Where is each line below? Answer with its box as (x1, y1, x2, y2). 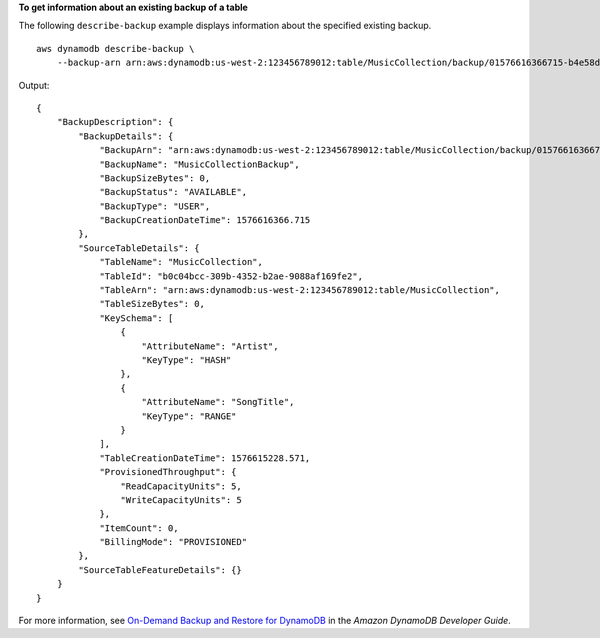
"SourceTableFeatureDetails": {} (78, 564, 242, 575)
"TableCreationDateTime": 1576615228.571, (99, 452, 311, 464)
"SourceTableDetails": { (78, 242, 200, 254)
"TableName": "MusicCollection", (99, 256, 264, 268)
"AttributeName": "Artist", (141, 340, 279, 352)
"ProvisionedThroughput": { (99, 466, 237, 478)
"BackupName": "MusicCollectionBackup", (99, 158, 300, 170)
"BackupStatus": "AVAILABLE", (99, 186, 248, 198)
